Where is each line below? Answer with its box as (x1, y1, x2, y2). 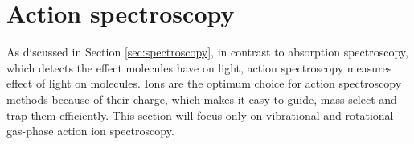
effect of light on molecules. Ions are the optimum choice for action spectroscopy (6, 75, 402, 92)
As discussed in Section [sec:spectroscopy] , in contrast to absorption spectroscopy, (6, 43, 408, 60)
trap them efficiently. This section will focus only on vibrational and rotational (6, 106, 394, 123)
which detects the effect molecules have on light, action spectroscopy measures (6, 59, 392, 76)
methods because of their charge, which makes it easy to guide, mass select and (6, 90, 397, 107)
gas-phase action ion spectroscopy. (6, 122, 174, 139)
